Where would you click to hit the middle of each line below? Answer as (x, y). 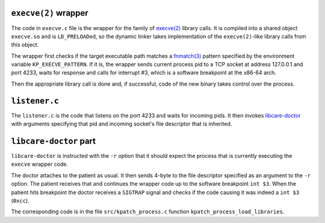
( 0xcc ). (20, 201)
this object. (25, 45)
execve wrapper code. (40, 164)
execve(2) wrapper (50, 13)
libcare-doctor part (54, 141)
